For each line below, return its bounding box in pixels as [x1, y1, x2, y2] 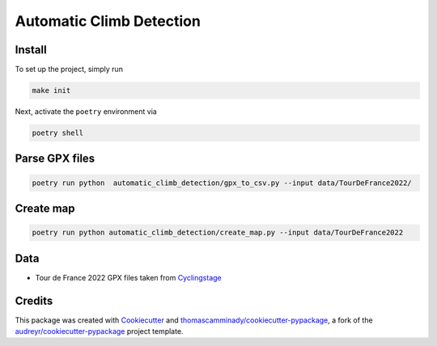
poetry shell [32, 129, 84, 137]
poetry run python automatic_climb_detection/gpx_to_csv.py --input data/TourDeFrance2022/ [32, 178, 412, 188]
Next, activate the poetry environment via [15, 107, 157, 116]
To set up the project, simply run [15, 65, 123, 74]
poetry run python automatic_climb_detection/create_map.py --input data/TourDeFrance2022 [32, 228, 404, 238]
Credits [15, 293, 53, 307]
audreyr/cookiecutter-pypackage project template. [15, 327, 184, 335]
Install [15, 43, 48, 57]
